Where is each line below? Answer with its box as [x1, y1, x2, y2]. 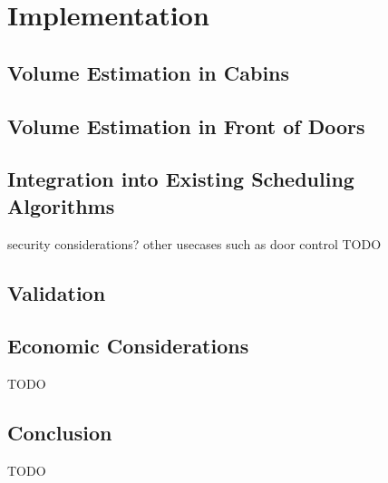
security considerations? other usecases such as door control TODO [7, 234, 382, 253]
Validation [7, 278, 106, 306]
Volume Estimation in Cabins [7, 58, 290, 86]
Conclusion [7, 419, 112, 447]
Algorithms [7, 191, 115, 219]
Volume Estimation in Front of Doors [7, 111, 365, 140]
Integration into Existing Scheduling [7, 165, 354, 193]
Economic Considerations [7, 332, 249, 360]
